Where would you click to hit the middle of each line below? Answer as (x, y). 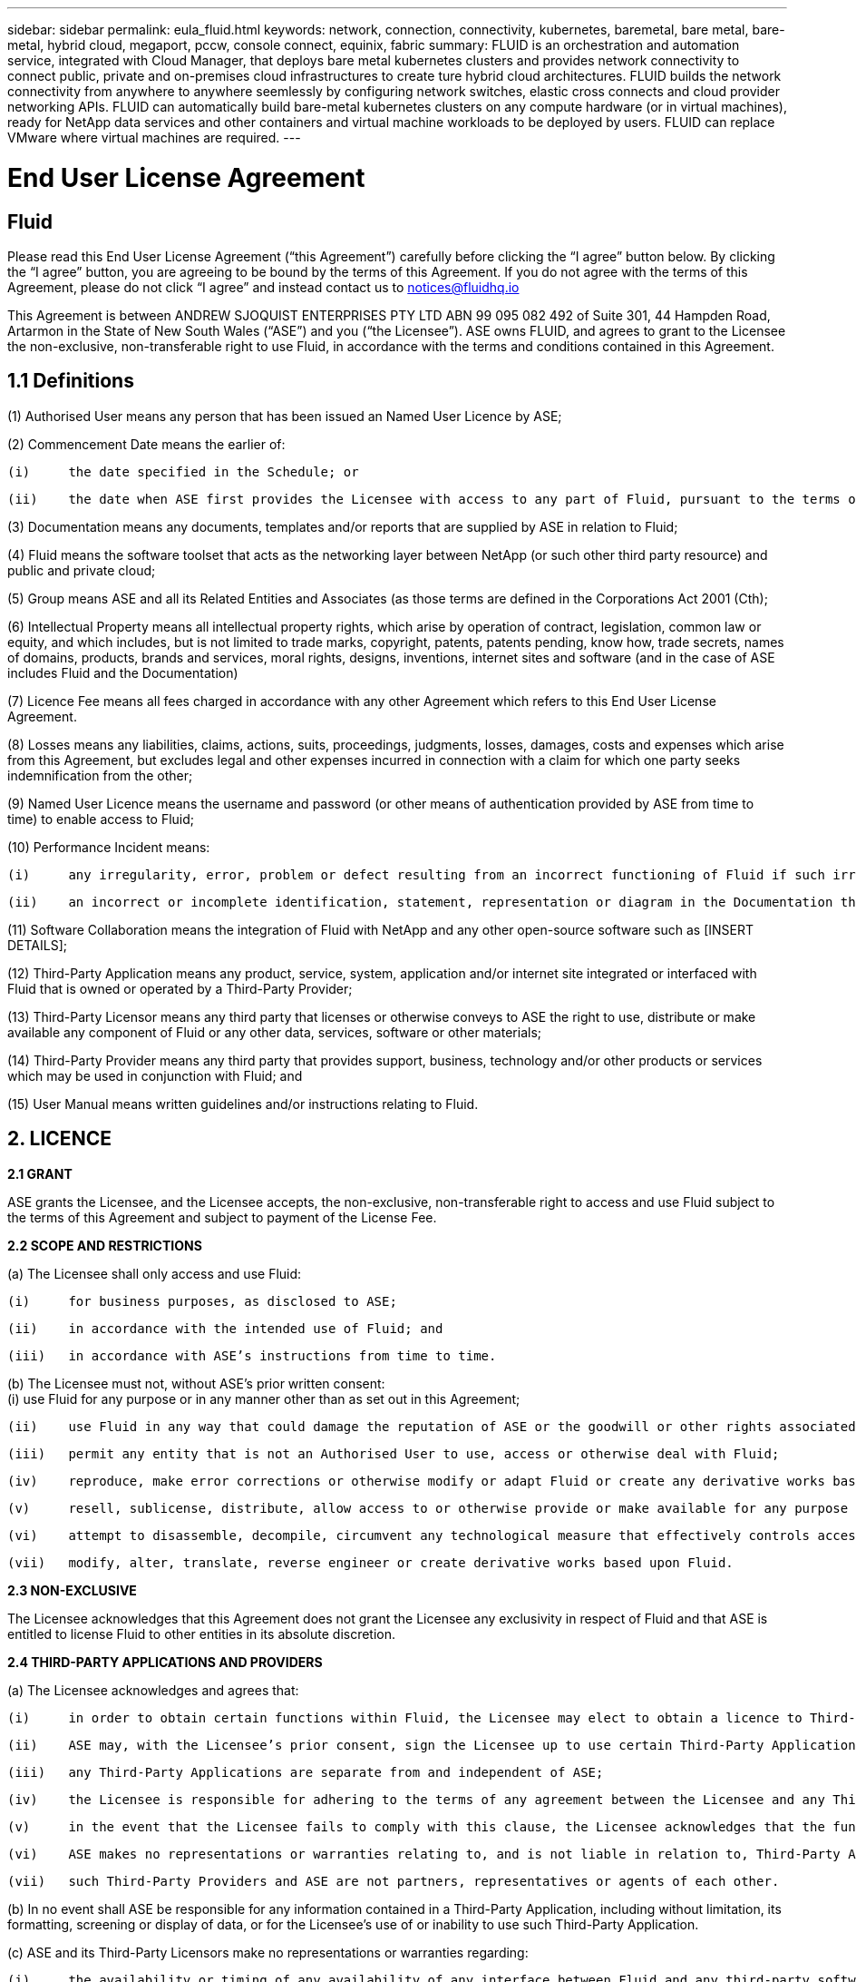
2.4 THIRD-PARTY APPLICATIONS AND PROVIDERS (165, 1662)
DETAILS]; (38, 945)
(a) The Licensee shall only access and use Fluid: (155, 1273)
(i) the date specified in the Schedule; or (183, 471)
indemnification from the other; (100, 775)
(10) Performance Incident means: (109, 847)
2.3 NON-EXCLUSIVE (72, 1590)
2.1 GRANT (40, 1173)
